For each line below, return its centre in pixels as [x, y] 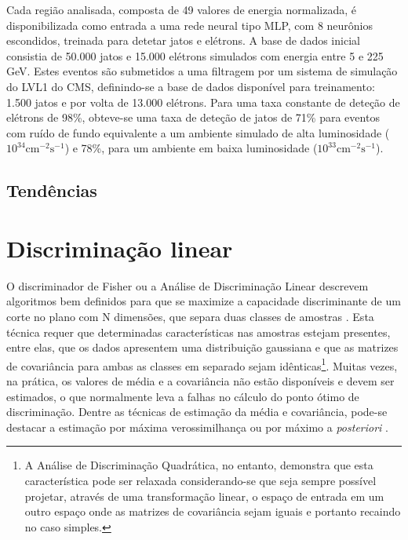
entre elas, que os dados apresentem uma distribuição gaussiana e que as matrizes [202, 347]
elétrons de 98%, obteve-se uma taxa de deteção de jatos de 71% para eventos [193, 117]
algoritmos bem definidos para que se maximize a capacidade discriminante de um [204, 301]
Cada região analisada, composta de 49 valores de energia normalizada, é [182, 9]
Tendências [52, 190]
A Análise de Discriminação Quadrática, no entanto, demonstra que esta [199, 465]
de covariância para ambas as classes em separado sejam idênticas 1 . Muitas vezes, [202, 364]
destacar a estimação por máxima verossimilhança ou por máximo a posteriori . [197, 427]
